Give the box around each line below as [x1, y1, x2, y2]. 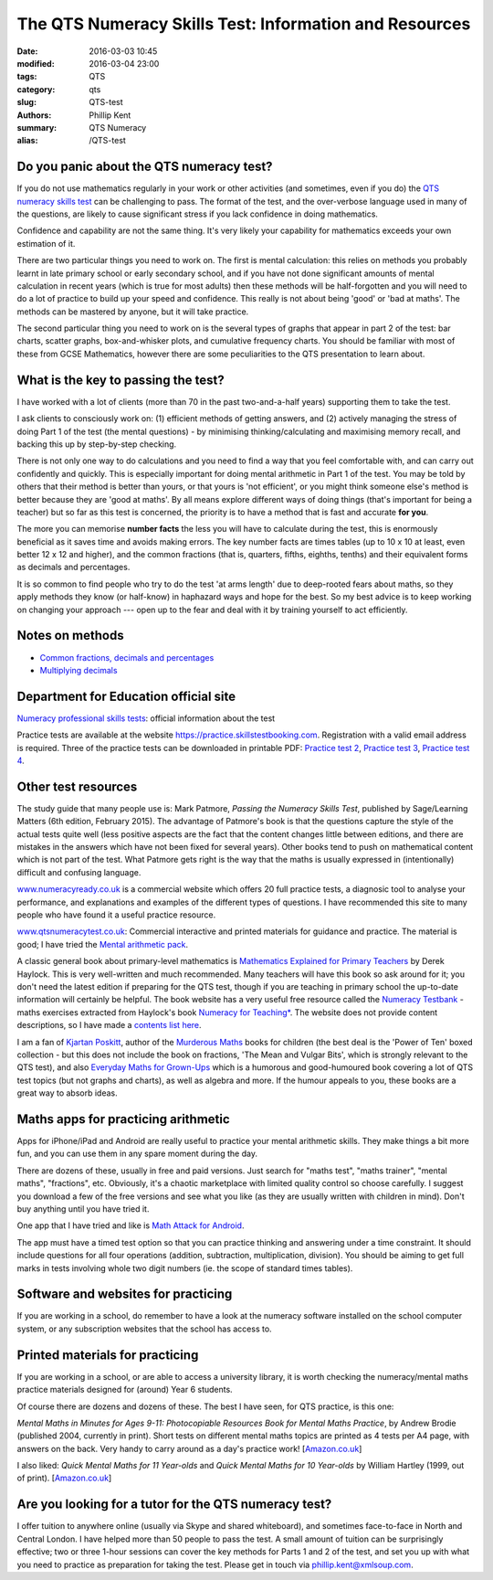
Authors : [16, 110, 52, 121]
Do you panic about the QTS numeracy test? [16, 159, 273, 175]
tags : [16, 71, 37, 82]
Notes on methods [16, 628, 124, 643]
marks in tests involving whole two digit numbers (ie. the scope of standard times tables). [16, 1262, 353, 1274]
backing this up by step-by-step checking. [16, 439, 177, 450]
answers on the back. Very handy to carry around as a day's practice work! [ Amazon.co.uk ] [16, 1443, 362, 1454]
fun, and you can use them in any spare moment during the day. [16, 1148, 257, 1160]
